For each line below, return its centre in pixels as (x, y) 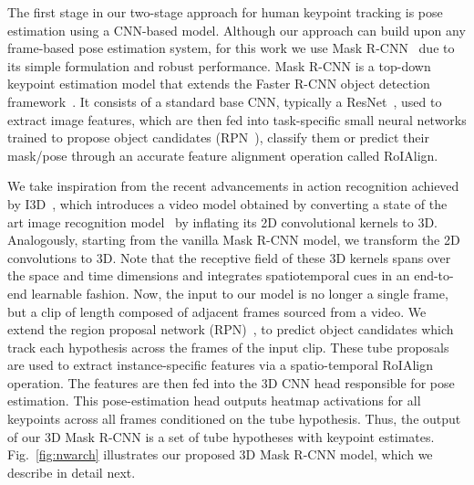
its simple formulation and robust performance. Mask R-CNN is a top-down (219, 65)
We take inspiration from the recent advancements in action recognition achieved (233, 186)
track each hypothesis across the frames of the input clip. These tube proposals (228, 347)
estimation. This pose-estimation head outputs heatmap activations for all (214, 401)
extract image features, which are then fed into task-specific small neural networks (237, 119)
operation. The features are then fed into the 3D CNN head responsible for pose (231, 382)
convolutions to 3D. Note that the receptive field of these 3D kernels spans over (229, 257)
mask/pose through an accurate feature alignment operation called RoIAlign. (223, 155)
